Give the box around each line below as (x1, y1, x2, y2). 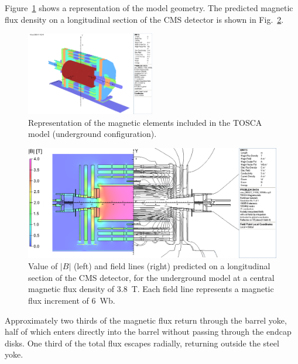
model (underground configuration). (28, 128, 157, 140)
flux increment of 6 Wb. (28, 294, 115, 306)
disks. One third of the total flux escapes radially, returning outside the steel (5, 336, 279, 349)
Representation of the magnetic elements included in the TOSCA (28, 116, 262, 128)
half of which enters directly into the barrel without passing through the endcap (5, 325, 292, 338)
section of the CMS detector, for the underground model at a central (28, 271, 275, 283)
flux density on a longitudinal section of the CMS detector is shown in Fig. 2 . (5, 13, 284, 25)
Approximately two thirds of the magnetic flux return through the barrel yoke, (5, 314, 287, 326)
